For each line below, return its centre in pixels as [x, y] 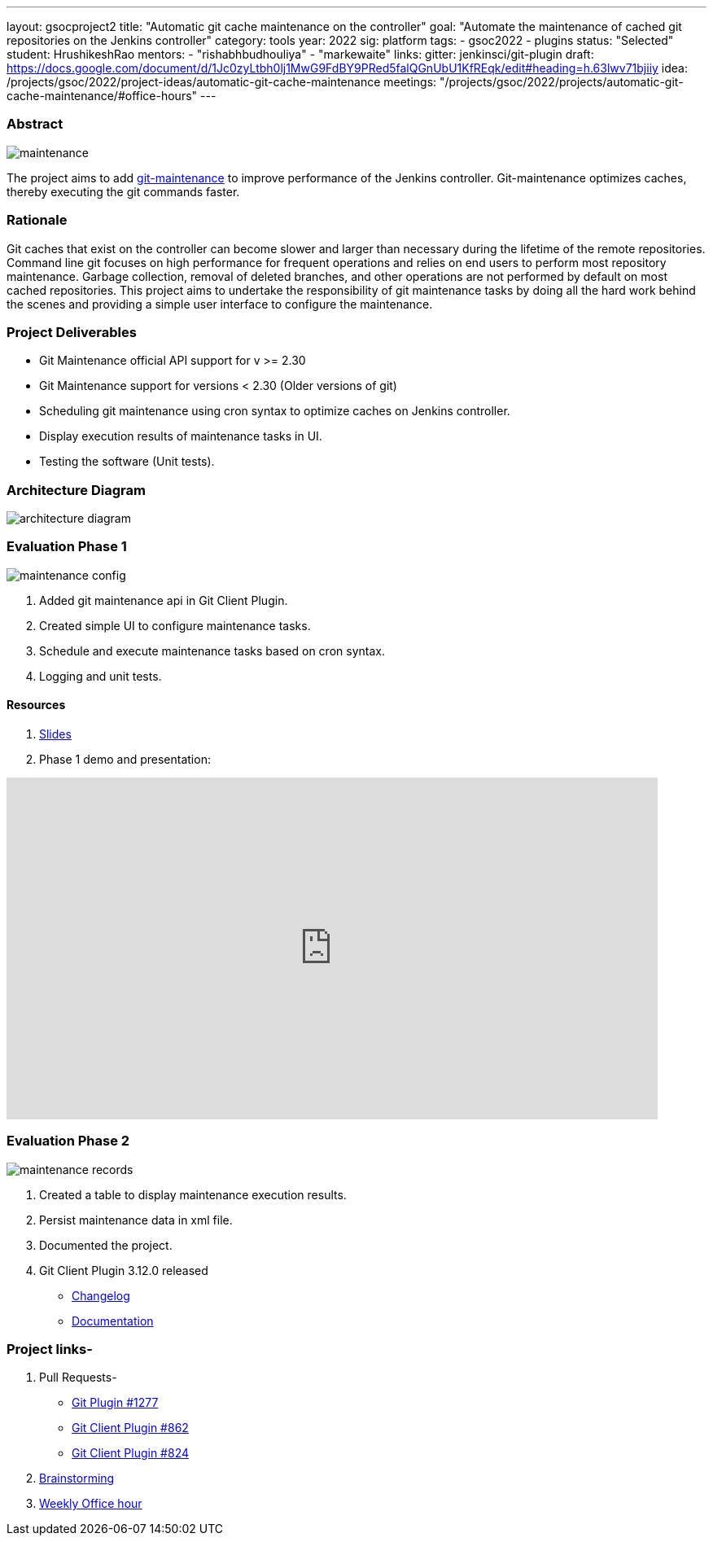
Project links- [50, 1349]
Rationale [37, 220]
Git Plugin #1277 [115, 1403]
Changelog [101, 1295]
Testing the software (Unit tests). [127, 462]
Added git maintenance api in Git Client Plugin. [164, 600]
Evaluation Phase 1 [67, 547]
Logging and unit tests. [101, 676]
